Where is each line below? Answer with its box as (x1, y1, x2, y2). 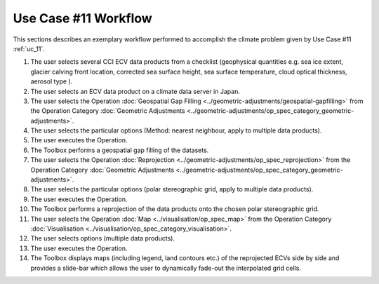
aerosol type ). (30, 77, 73, 86)
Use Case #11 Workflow (13, 11, 152, 26)
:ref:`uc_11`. (13, 44, 46, 53)
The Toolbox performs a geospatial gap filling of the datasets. (30, 146, 209, 154)
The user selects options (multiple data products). (30, 234, 175, 243)
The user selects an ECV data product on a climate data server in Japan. (30, 87, 240, 95)
